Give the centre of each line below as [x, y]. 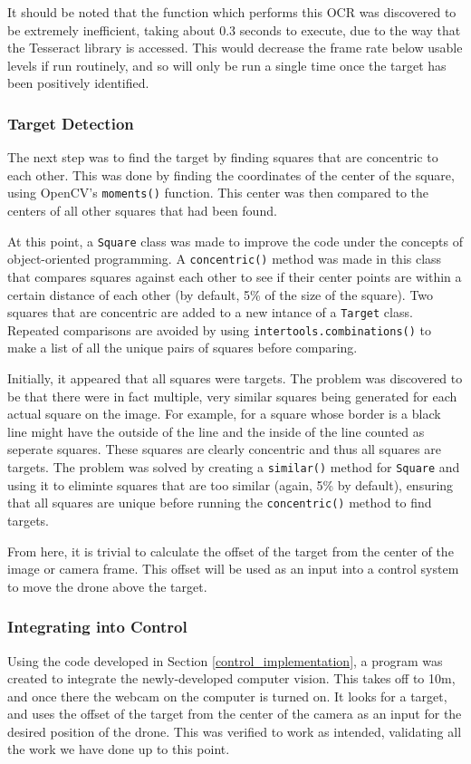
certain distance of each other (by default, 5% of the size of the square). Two [221, 294]
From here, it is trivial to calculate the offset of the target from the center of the [231, 551]
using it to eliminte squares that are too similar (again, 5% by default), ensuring [231, 484]
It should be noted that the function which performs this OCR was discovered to [232, 12]
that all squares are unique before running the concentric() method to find [220, 503]
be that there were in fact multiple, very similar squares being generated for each [232, 396]
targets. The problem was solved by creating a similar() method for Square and [234, 467]
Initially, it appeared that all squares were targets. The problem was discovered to [235, 378]
